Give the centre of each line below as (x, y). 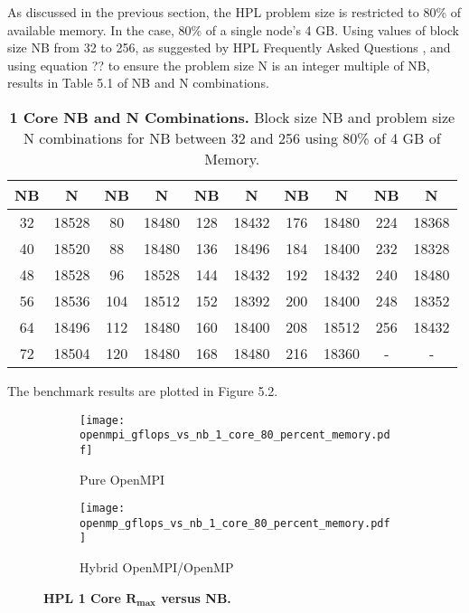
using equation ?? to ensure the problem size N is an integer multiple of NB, (219, 65)
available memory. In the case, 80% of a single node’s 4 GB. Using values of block (233, 29)
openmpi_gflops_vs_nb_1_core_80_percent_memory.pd (235, 435)
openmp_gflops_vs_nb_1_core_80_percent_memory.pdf (235, 523)
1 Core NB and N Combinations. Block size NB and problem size (232, 117)
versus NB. (196, 597)
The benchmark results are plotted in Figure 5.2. (143, 390)
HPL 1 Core (82, 597)
